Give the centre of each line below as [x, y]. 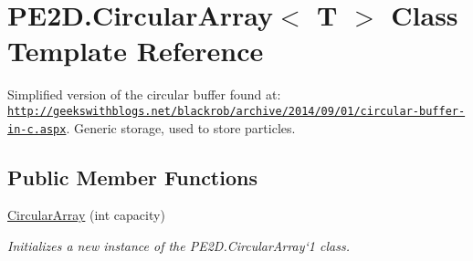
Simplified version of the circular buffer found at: [144, 94]
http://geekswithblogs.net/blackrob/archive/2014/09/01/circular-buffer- [236, 111]
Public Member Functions [132, 177]
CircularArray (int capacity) [86, 215]
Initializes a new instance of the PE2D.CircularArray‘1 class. [179, 246]
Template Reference [136, 51]
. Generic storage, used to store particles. [181, 127]
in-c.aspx [37, 129]
